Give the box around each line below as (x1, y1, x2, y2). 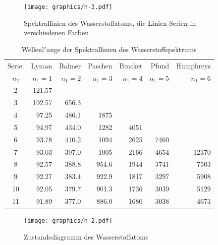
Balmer (59, 60, 81, 70)
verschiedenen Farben (24, 27, 89, 38)
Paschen (88, 60, 112, 70)
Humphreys (176, 60, 211, 70)
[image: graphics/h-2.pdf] (24, 217, 112, 225)
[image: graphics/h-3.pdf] (24, 3, 112, 10)
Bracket (119, 60, 143, 70)
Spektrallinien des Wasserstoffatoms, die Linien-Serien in (24, 17, 196, 28)
